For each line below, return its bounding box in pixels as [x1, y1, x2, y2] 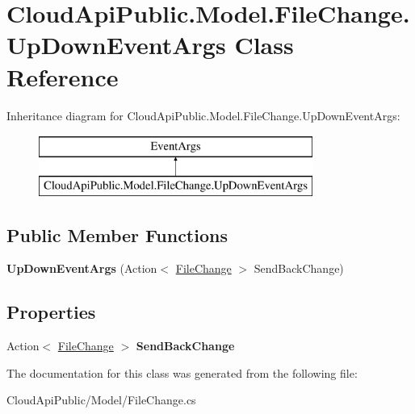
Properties [6, 299, 96, 324]
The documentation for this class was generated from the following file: [6, 364, 358, 381]
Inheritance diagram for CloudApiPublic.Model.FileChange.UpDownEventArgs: [6, 107, 400, 123]
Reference [6, 60, 119, 93]
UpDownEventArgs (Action [6, 260, 157, 277]
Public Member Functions [6, 222, 228, 247]
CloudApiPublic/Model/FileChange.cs [6, 391, 196, 408]
